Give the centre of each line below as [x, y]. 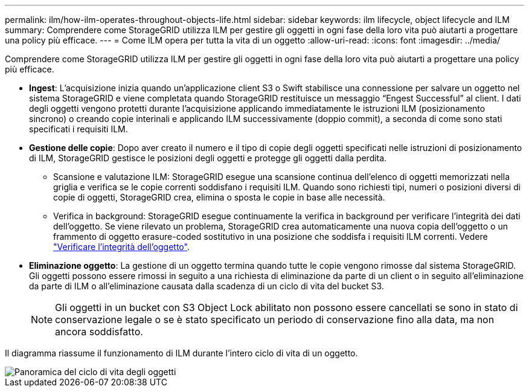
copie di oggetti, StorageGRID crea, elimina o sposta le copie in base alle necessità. [219, 197]
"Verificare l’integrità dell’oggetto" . [121, 247]
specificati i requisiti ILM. [79, 129]
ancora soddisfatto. [99, 332]
